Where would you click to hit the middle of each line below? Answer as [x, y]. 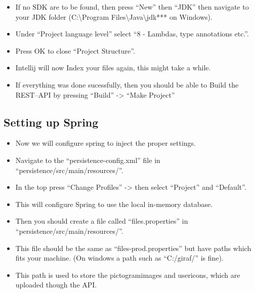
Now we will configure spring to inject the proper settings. [106, 143]
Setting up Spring [51, 122]
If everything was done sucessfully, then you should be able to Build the [127, 84]
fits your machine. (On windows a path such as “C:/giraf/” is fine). [119, 258]
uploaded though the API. [56, 285]
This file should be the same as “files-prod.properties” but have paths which [133, 248]
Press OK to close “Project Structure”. [75, 50]
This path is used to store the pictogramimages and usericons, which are [128, 275]
